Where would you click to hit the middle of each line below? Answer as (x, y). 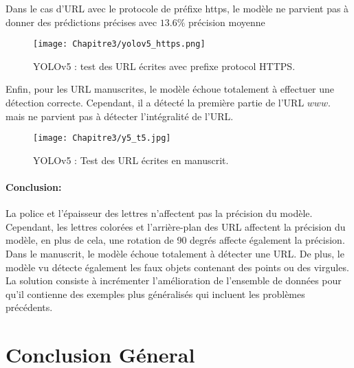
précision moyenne (227, 22)
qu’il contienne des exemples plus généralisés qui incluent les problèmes (155, 294)
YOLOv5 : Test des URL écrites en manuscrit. (131, 160)
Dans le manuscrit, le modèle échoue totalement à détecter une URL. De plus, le (175, 254)
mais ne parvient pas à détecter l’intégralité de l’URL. (120, 116)
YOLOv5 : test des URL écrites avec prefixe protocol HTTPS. (164, 66)
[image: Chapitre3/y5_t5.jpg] (102, 138)
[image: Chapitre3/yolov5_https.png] (119, 44)
